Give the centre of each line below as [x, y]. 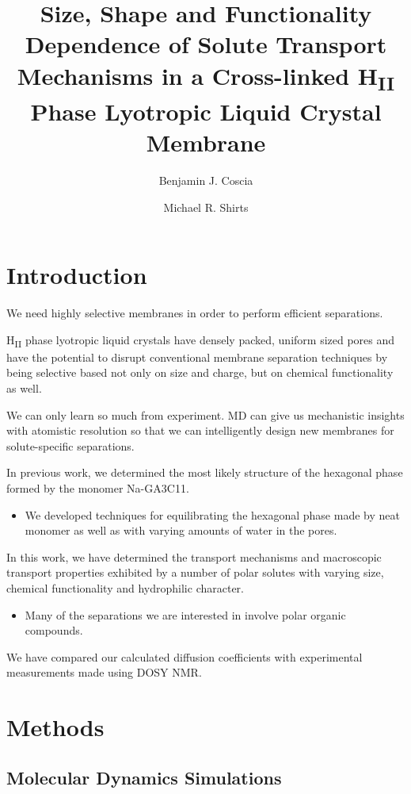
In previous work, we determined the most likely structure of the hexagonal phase [205, 472]
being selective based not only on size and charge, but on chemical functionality [200, 372]
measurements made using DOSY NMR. [104, 672]
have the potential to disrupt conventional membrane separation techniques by [197, 357]
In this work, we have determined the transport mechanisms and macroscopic [194, 556]
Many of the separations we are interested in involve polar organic [185, 614]
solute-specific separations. [70, 445]
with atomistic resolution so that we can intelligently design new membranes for [200, 430]
